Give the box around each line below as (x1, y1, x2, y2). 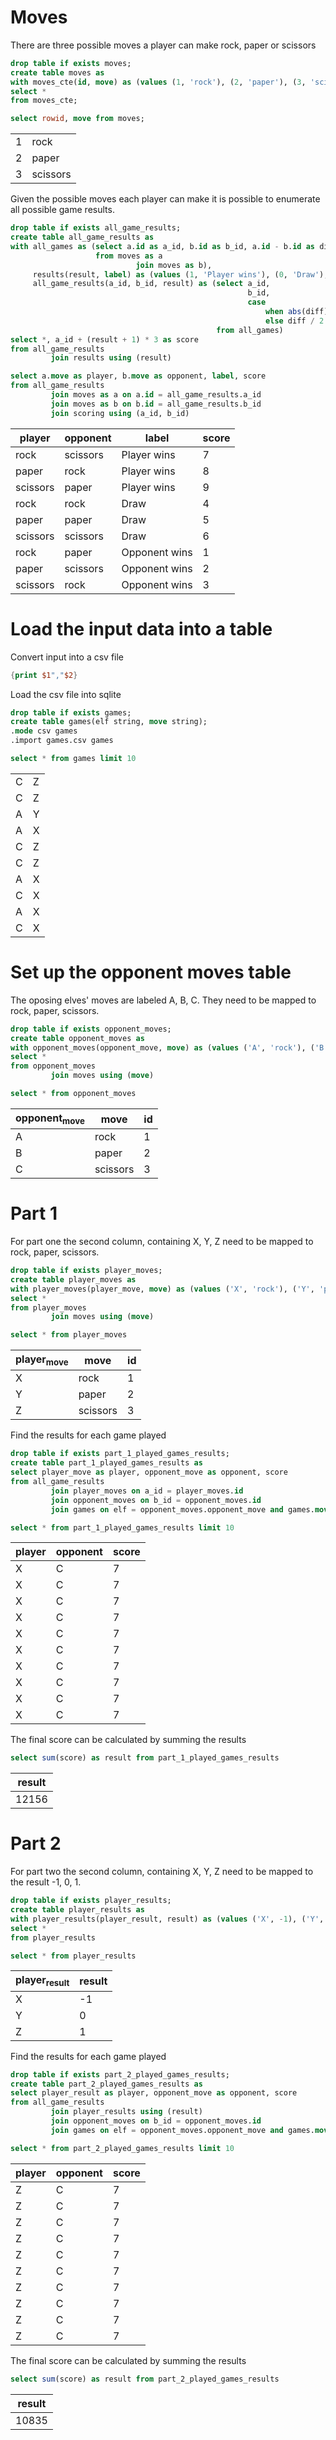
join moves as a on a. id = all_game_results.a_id (50, 390, 262, 400)
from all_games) (216, 325, 284, 335)
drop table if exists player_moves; (10, 1266, 163, 1276)
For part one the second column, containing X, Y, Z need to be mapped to (10, 1236, 314, 1248)
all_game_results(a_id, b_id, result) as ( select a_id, (32, 279, 271, 289)
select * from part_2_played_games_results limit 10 (10, 2143, 235, 2153)
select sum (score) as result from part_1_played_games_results (10, 1753, 280, 1763)
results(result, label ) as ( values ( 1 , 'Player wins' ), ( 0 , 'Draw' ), (32, 269, 329, 280)
